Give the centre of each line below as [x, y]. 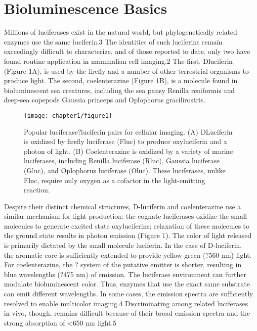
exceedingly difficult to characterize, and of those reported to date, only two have [127, 51]
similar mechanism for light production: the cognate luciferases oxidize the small [126, 216]
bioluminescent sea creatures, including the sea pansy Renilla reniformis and [120, 90]
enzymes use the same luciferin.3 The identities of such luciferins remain [113, 41]
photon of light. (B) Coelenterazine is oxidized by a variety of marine [128, 151]
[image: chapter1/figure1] [68, 116]
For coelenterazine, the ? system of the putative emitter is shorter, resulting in [123, 264]
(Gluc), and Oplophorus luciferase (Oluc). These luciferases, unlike [125, 170]
